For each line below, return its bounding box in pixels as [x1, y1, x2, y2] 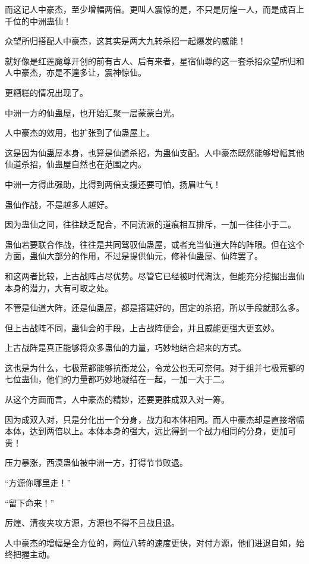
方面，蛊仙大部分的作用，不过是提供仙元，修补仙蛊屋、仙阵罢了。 [5, 250, 263, 262]
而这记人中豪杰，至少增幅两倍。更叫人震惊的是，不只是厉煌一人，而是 [5, 3, 279, 15]
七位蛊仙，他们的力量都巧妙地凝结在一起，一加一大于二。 [5, 373, 229, 385]
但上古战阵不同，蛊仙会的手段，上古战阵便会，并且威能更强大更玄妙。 [5, 321, 279, 334]
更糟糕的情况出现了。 [5, 86, 88, 98]
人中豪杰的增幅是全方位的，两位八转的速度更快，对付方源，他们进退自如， [5, 536, 296, 549]
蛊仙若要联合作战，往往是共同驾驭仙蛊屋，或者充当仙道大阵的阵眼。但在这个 [5, 238, 304, 250]
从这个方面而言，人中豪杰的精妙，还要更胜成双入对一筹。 [5, 393, 229, 406]
